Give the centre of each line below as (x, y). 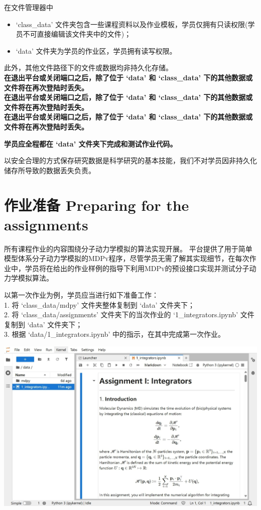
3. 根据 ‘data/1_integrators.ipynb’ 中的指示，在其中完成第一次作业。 (115, 334)
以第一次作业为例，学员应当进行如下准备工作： (81, 295)
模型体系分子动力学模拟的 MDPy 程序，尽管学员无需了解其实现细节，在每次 (127, 258)
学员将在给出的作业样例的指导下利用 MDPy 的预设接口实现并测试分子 (137, 268)
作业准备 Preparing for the (97, 205)
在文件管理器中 (29, 7)
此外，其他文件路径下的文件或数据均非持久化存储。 (88, 68)
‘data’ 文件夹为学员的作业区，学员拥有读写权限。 (96, 50)
